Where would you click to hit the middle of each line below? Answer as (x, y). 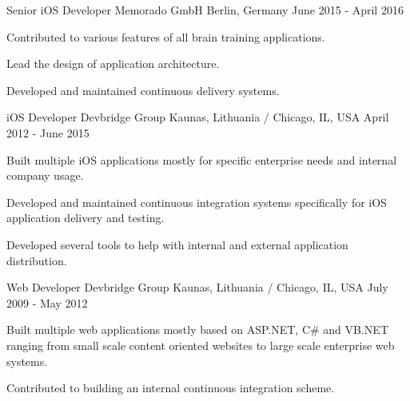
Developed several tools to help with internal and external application (177, 244)
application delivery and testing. (86, 218)
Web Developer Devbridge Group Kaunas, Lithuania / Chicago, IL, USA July (197, 287)
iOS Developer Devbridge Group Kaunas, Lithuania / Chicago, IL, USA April (198, 117)
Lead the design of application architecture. (113, 64)
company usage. (45, 175)
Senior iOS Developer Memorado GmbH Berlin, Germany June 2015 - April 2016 (205, 10)
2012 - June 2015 (48, 132)
